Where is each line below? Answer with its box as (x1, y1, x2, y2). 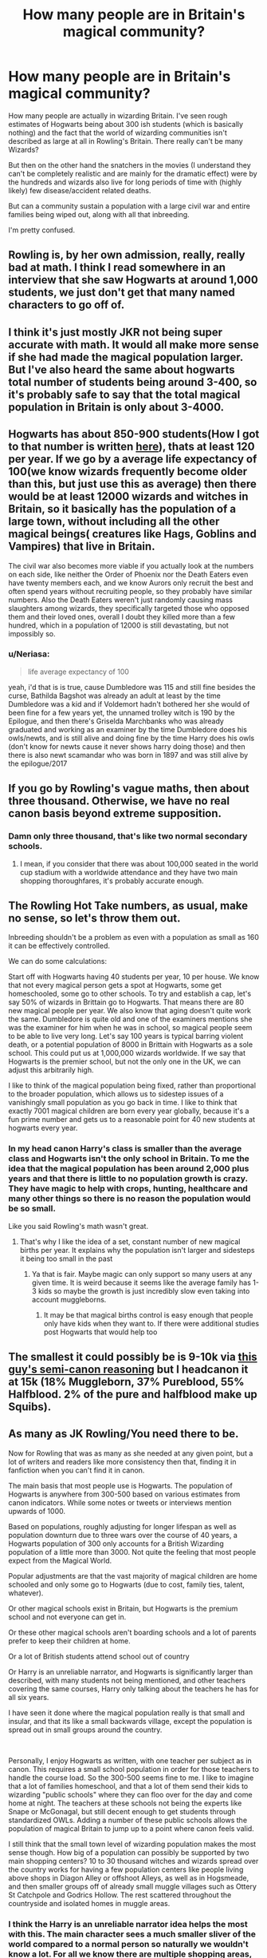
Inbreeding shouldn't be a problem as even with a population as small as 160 (8, 933, 259, 942)
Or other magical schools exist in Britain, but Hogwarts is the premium (8, 1603, 238, 1613)
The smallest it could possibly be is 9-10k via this (8, 1350, 257, 1364)
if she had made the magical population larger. (8, 350, 243, 364)
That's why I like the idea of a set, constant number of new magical (19, 1236, 241, 1247)
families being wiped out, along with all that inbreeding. (8, 209, 190, 219)
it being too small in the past (19, 1254, 113, 1263)
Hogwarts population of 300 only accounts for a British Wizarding (8, 1539, 225, 1548)
